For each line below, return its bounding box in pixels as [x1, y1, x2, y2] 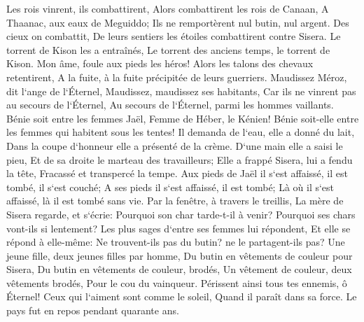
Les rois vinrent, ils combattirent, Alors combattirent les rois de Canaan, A [6, 1, 329, 15]
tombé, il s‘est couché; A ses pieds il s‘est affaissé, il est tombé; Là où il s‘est [6, 179, 335, 194]
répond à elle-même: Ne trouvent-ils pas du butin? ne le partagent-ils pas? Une [6, 234, 345, 249]
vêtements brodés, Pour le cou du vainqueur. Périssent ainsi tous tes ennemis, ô [6, 275, 347, 290]
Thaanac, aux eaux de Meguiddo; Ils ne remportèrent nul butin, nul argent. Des [6, 15, 349, 29]
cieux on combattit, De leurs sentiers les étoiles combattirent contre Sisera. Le [6, 29, 341, 43]
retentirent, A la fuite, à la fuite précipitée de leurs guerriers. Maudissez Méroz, [6, 69, 347, 84]
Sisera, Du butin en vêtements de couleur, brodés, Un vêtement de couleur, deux [6, 262, 352, 276]
